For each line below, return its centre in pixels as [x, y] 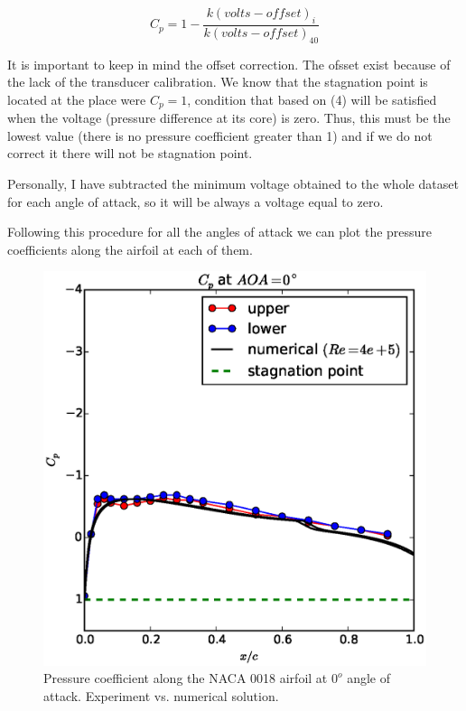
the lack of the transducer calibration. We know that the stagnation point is [218, 82]
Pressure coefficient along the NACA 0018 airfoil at [186, 678]
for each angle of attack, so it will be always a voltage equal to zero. [196, 201]
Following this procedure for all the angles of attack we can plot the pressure [220, 232]
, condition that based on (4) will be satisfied [312, 99]
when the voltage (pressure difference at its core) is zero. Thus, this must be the [229, 118]
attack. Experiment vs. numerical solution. [161, 695]
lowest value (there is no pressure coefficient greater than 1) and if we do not [220, 135]
